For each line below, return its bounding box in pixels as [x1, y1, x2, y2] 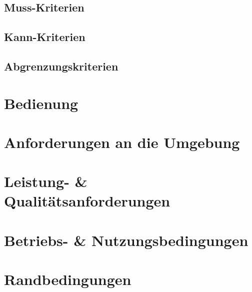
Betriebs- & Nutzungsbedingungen [4, 229, 248, 250]
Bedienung [4, 92, 78, 113]
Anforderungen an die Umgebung [4, 131, 240, 152]
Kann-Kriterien [4, 29, 85, 44]
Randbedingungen [4, 269, 131, 289]
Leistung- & [4, 171, 87, 191]
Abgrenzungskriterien [4, 58, 118, 73]
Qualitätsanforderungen [4, 190, 170, 211]
